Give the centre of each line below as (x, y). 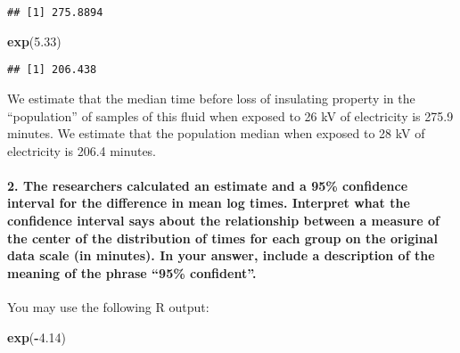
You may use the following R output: (108, 307)
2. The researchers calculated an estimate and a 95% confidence (208, 185)
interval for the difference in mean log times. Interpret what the (209, 203)
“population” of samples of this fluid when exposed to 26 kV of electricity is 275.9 (230, 115)
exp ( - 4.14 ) (37, 337)
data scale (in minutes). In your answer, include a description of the (221, 255)
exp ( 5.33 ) (34, 41)
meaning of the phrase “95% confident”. (132, 272)
